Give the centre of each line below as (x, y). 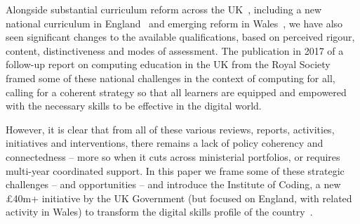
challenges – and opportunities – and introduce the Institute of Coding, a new (173, 184)
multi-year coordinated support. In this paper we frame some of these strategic (175, 170)
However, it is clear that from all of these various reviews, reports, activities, (170, 129)
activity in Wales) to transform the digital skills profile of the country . (159, 212)
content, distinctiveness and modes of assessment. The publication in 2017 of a (175, 50)
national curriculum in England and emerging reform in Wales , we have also (174, 23)
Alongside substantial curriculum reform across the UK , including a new (164, 9)
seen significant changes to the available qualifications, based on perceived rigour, (180, 37)
